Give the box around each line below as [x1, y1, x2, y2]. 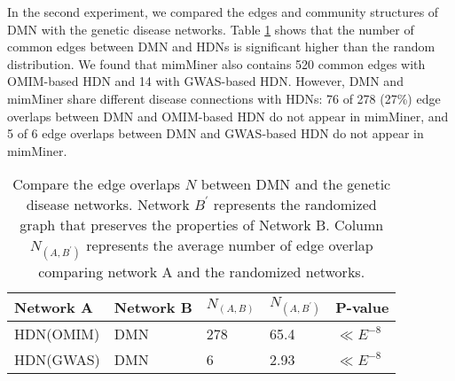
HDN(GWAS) [14, 348, 100, 369]
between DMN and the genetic [200, 174, 391, 195]
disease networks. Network [26, 194, 190, 215]
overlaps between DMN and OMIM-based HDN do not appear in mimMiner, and [7, 106, 449, 125]
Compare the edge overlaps [12, 174, 181, 195]
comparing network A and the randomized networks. [38, 260, 365, 282]
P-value [335, 296, 389, 317]
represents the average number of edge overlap [86, 235, 373, 256]
